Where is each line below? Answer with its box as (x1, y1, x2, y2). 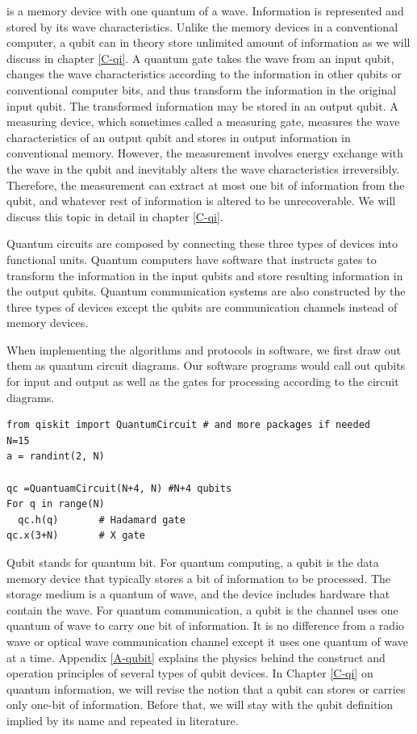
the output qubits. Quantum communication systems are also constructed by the (6, 283, 406, 300)
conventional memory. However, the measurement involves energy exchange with (6, 145, 403, 161)
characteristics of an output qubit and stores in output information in (6, 128, 351, 145)
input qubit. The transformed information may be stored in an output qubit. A (6, 97, 398, 114)
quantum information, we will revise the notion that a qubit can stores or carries (6, 680, 406, 697)
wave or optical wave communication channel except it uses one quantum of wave (6, 632, 408, 649)
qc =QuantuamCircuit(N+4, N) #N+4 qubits (6, 482, 232, 494)
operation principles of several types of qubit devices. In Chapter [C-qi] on (6, 665, 373, 682)
